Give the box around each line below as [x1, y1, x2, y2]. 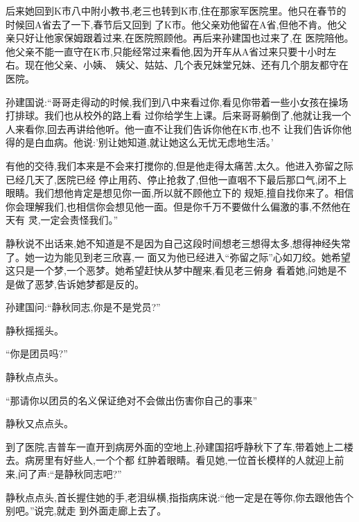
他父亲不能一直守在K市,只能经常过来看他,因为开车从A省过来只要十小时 [6, 44, 327, 58]
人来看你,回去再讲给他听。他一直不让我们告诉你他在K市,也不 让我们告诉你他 [6, 121, 352, 136]
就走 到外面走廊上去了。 [56, 503, 167, 518]
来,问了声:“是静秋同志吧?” [6, 467, 122, 481]
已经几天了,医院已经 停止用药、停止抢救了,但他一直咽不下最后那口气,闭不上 [6, 172, 347, 186]
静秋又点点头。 [6, 416, 73, 431]
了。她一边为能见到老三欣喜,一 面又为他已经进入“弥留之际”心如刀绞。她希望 [6, 249, 351, 264]
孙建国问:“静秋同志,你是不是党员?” [6, 300, 161, 314]
